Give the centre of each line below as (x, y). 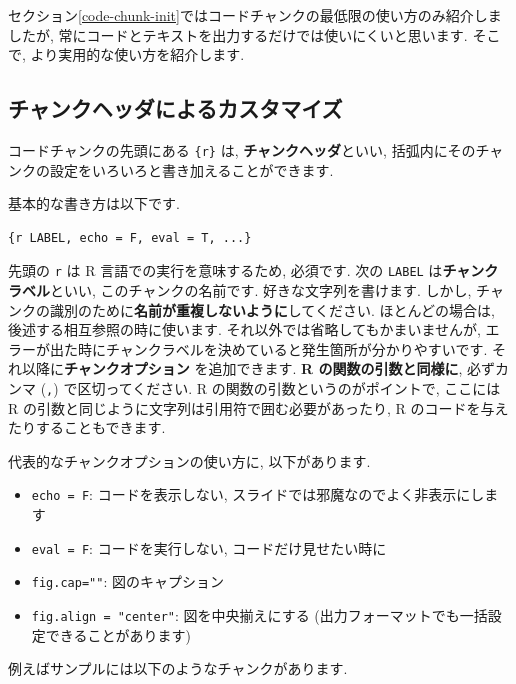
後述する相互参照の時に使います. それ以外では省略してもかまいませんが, (244, 329)
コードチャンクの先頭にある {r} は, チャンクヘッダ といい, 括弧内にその (242, 149)
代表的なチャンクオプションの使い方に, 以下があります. (189, 460)
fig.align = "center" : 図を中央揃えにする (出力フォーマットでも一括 (259, 615)
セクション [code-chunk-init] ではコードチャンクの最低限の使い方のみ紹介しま (255, 15)
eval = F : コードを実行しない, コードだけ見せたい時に (209, 547)
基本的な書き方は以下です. (94, 203)
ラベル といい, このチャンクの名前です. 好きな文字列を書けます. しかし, (240, 290)
